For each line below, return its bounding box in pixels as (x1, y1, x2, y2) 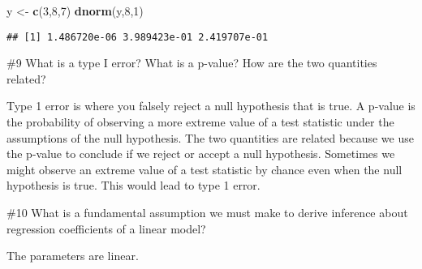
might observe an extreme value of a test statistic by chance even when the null (6, 160, 403, 177)
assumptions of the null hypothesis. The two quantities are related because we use (6, 129, 414, 146)
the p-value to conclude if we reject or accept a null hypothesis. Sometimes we (6, 145, 395, 162)
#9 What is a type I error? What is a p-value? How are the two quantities (6, 54, 377, 71)
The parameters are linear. (6, 247, 139, 264)
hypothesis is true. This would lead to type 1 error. (6, 177, 261, 194)
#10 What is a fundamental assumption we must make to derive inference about (6, 204, 408, 220)
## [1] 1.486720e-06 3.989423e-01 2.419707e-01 (6, 31, 269, 43)
